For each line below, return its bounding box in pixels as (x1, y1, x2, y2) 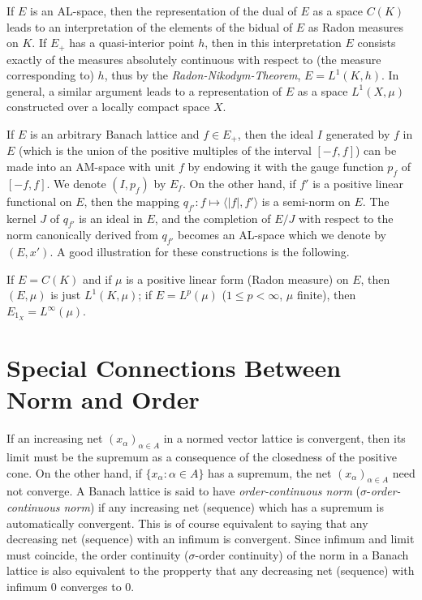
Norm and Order (6, 383, 200, 416)
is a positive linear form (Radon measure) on (126, 270, 349, 287)
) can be (355, 142, 397, 159)
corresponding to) (6, 66, 94, 84)
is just (50, 286, 81, 303)
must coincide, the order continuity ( (6, 546, 189, 563)
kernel (6, 209, 37, 226)
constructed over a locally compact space (6, 98, 210, 115)
